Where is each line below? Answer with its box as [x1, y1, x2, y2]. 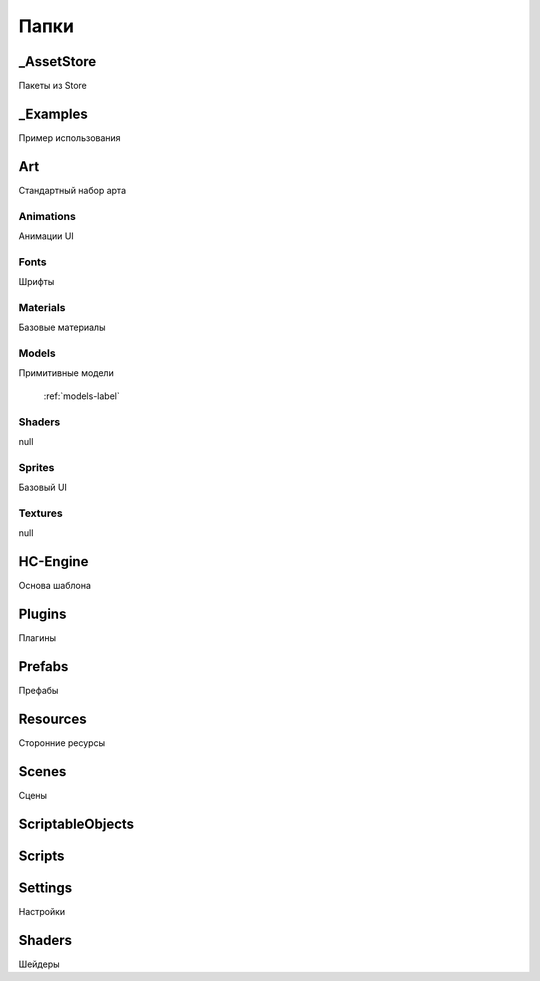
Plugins [18, 605, 67, 622]
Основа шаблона [18, 580, 92, 592]
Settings [18, 879, 73, 896]
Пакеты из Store [18, 80, 87, 92]
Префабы [18, 684, 59, 696]
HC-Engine [18, 553, 89, 570]
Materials [18, 300, 66, 314]
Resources [18, 710, 87, 727]
